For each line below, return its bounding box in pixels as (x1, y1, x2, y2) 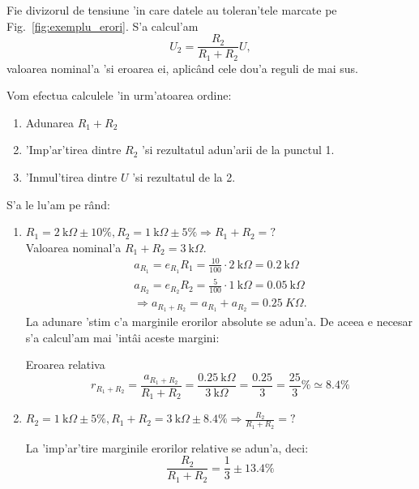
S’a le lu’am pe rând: (6, 195, 111, 212)
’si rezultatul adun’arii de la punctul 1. (142, 141, 335, 158)
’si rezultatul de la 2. (132, 169, 236, 186)
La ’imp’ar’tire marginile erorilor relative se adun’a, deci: (25, 439, 309, 456)
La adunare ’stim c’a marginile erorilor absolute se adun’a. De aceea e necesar (25, 313, 413, 330)
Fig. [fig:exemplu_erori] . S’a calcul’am (6, 17, 199, 34)
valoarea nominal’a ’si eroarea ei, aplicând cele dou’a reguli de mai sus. (6, 59, 358, 76)
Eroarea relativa (25, 356, 105, 373)
